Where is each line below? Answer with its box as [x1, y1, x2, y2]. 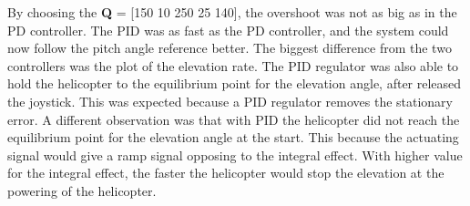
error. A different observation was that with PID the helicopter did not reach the [7, 109, 460, 129]
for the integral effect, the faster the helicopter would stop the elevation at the [7, 163, 444, 182]
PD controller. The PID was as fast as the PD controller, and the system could [7, 20, 449, 39]
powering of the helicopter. [7, 180, 157, 200]
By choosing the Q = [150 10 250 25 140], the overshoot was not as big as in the [7, 3, 457, 21]
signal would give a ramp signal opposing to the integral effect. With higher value [7, 145, 463, 164]
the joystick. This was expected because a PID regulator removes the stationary [7, 91, 454, 110]
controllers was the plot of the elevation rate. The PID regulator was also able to [7, 56, 459, 75]
